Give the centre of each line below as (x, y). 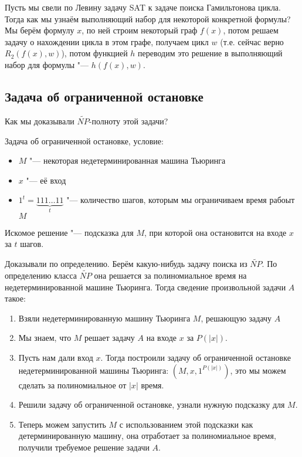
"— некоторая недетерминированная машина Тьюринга (128, 160)
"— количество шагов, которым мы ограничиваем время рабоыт (181, 200)
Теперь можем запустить (62, 424)
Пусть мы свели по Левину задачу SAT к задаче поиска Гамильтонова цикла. (143, 7)
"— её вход (46, 180)
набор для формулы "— (47, 64)
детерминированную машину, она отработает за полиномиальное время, (147, 436)
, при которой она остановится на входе (216, 232)
